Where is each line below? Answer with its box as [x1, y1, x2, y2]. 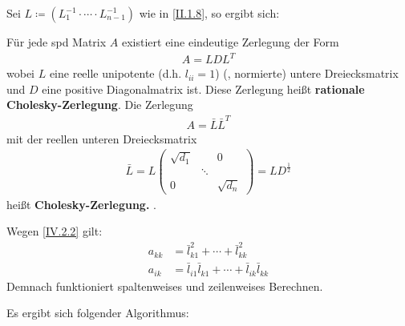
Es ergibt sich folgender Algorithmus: [6, 304, 189, 321]
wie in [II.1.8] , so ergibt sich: [139, 5, 280, 21]
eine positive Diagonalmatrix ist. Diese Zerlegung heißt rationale [42, 80, 365, 97]
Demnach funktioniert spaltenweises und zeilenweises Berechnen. [6, 277, 323, 294]
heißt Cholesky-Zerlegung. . [6, 195, 156, 212]
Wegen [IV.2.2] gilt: [6, 223, 103, 239]
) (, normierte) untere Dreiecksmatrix [215, 65, 399, 82]
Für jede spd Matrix [6, 34, 107, 50]
